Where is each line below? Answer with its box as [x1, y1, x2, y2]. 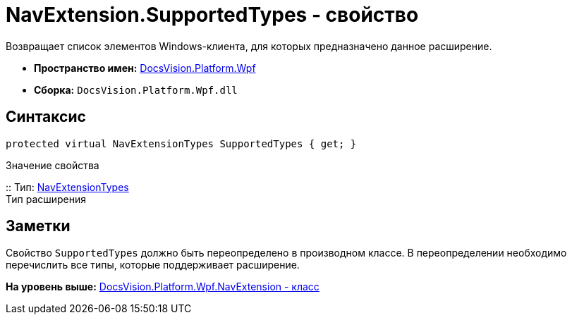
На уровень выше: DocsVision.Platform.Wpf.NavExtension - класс [6, 281, 320, 293]
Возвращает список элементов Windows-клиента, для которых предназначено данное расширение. [6, 39, 492, 52]
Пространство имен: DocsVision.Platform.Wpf [34, 61, 256, 74]
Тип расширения [6, 192, 87, 205]
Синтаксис [6, 108, 86, 126]
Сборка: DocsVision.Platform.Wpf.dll [34, 83, 238, 96]
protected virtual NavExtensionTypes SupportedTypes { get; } [6, 137, 357, 149]
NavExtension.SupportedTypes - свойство [6, 3, 419, 27]
